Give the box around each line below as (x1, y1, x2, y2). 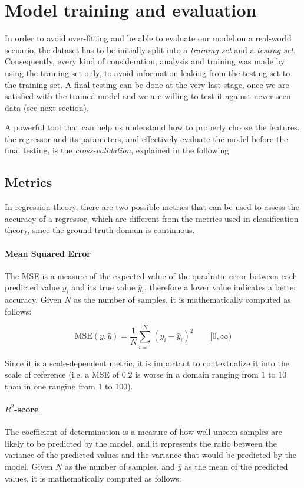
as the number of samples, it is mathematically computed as (74, 293, 291, 306)
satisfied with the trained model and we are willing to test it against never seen (5, 90, 291, 102)
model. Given (5, 460, 53, 472)
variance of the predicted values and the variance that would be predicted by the (5, 448, 296, 461)
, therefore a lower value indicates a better (144, 281, 297, 293)
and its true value (71, 281, 136, 293)
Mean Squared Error (5, 247, 91, 259)
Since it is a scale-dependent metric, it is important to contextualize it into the (5, 356, 289, 369)
